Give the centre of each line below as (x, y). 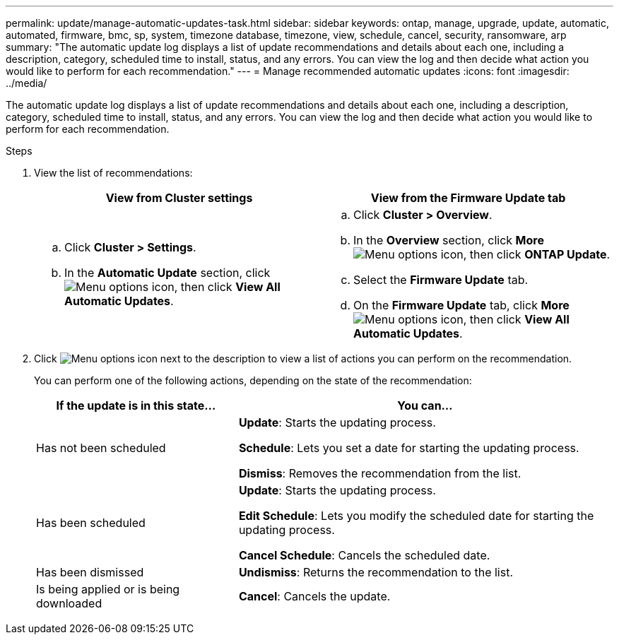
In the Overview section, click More (449, 240)
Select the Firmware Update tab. (441, 280)
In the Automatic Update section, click (167, 273)
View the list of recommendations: (113, 173)
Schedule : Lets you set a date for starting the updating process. (409, 448)
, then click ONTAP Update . (537, 254)
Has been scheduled (91, 523)
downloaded (69, 603)
